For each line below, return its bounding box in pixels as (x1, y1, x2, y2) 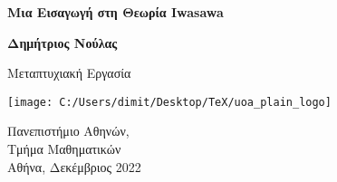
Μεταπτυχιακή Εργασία (7, 63, 131, 82)
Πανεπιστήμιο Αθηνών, (7, 121, 130, 140)
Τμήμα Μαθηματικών (7, 139, 121, 158)
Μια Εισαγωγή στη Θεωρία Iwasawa (7, 3, 224, 21)
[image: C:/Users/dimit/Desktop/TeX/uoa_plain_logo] (7, 95, 332, 109)
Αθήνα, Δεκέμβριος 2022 (7, 157, 141, 176)
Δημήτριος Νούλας (7, 33, 118, 52)
